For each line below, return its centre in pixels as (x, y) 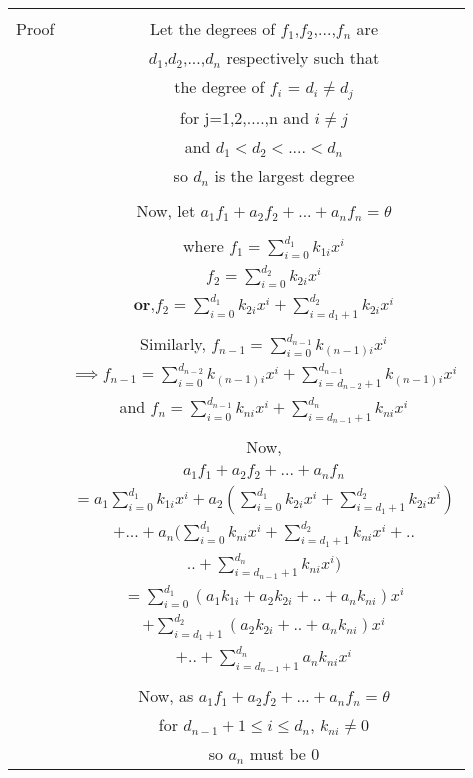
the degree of (219, 86)
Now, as (166, 696)
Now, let (166, 210)
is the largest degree (284, 175)
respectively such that (303, 57)
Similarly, (173, 344)
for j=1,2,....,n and (245, 117)
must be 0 (284, 754)
